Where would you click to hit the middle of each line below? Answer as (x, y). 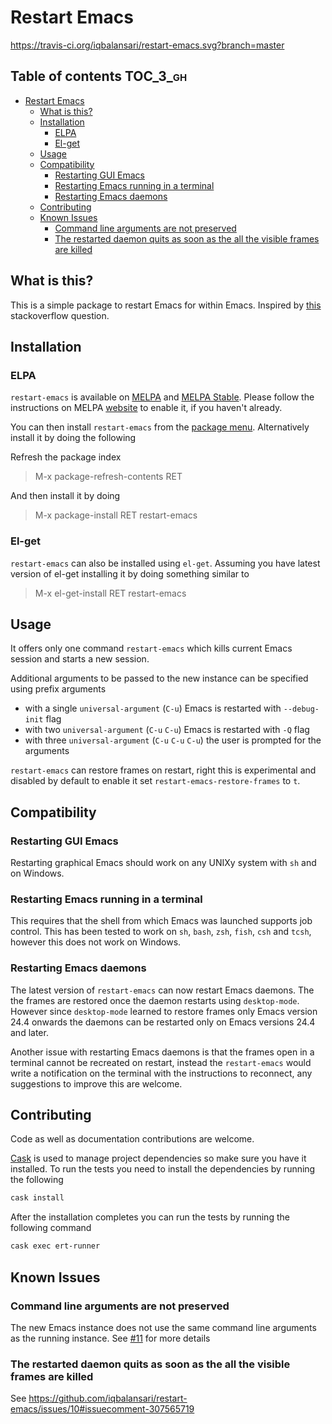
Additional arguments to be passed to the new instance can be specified (159, 678)
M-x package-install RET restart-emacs (116, 515)
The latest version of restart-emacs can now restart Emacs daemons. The (162, 990)
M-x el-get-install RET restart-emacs (110, 593)
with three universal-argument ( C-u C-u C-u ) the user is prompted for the (173, 740)
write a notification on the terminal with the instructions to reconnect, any (161, 1073)
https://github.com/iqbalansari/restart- (108, 1398)
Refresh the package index (66, 457)
